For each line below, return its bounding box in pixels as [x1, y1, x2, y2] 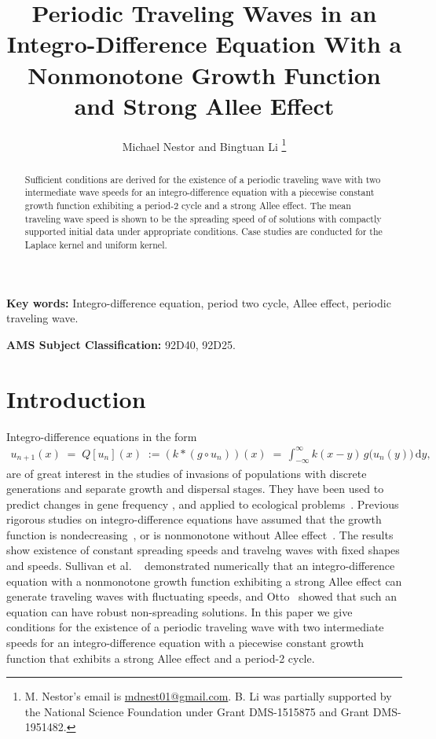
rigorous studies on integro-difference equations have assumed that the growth [6, 511, 382, 528]
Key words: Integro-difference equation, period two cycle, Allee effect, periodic [6, 294, 391, 311]
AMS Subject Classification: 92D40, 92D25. [6, 336, 236, 352]
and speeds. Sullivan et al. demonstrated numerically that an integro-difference [6, 557, 395, 574]
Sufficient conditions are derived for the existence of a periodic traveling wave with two [24, 172, 381, 186]
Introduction [6, 382, 146, 414]
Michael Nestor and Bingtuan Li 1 [122, 135, 287, 154]
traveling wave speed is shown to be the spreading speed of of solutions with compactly [24, 211, 382, 225]
